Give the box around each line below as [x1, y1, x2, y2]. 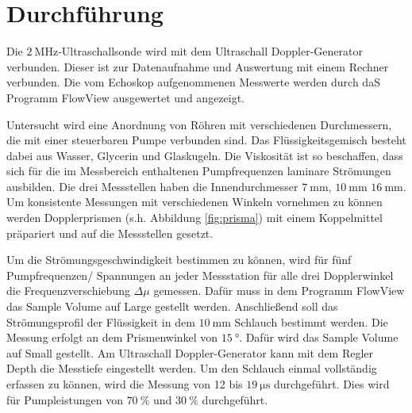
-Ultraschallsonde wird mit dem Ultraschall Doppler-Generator [58, 43, 363, 59]
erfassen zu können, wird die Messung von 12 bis [6, 376, 243, 392]
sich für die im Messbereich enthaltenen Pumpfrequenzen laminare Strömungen [6, 163, 391, 179]
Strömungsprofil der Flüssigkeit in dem [6, 313, 195, 330]
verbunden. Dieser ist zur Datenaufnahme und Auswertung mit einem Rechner [6, 58, 389, 75]
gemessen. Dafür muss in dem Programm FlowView [153, 282, 405, 299]
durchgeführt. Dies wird [273, 376, 390, 392]
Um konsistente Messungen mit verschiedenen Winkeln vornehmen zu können [6, 193, 383, 210]
